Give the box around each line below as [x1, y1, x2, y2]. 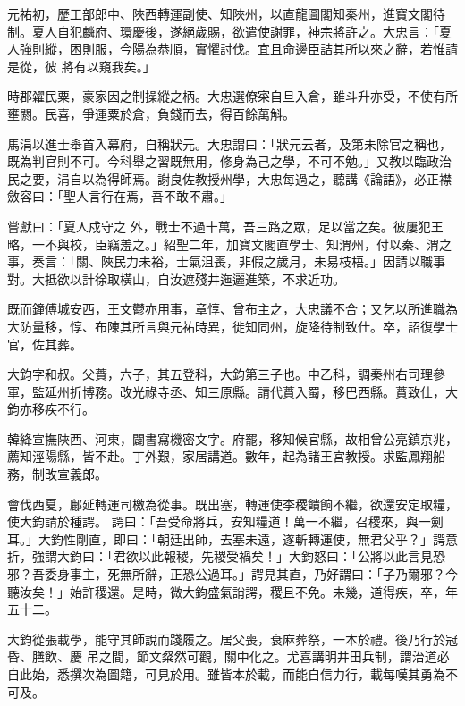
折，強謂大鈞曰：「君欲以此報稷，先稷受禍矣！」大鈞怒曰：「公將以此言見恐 [7, 547, 445, 566]
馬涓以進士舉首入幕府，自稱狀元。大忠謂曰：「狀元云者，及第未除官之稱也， [7, 134, 452, 153]
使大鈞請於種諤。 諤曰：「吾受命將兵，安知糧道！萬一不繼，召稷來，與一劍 [7, 512, 444, 531]
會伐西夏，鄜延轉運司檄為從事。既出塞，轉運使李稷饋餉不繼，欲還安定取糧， [7, 494, 458, 513]
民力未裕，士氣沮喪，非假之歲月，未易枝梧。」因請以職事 [113, 252, 445, 271]
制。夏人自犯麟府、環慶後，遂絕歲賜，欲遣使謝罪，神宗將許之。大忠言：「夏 [7, 21, 452, 40]
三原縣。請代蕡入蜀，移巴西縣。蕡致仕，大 [207, 382, 458, 400]
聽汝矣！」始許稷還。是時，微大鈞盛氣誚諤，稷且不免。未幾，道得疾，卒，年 [7, 582, 458, 601]
